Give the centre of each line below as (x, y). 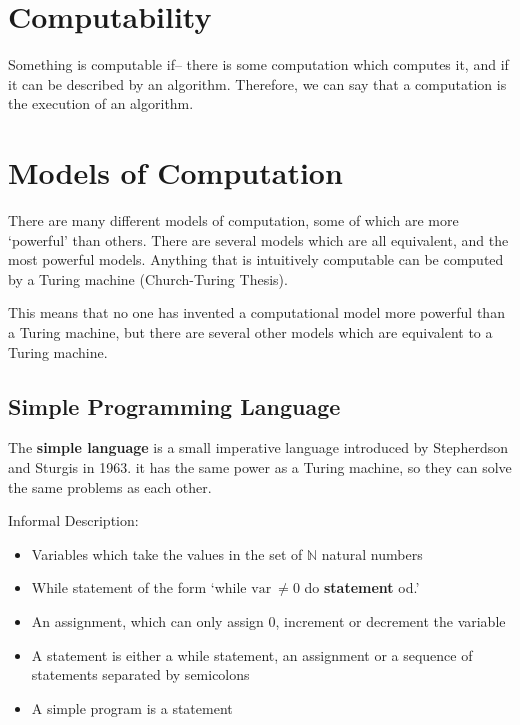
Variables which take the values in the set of (167, 553)
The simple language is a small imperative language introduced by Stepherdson (258, 447)
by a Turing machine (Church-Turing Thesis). (148, 278)
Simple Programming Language (174, 405)
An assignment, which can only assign (147, 620)
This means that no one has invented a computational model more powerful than (256, 312)
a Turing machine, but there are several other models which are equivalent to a (250, 332)
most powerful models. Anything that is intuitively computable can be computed (256, 259)
